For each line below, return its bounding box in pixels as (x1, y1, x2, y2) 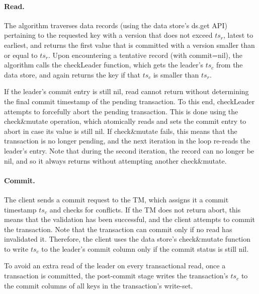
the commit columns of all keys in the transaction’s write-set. (4, 280, 193, 290)
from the (216, 59, 243, 70)
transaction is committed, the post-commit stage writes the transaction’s (4, 270, 228, 281)
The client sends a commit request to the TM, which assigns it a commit (4, 194, 229, 204)
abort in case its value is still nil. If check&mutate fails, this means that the (4, 125, 237, 136)
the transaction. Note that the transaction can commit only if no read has (4, 224, 232, 234)
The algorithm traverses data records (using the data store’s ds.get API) (4, 20, 227, 30)
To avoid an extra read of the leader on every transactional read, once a (4, 260, 226, 271)
